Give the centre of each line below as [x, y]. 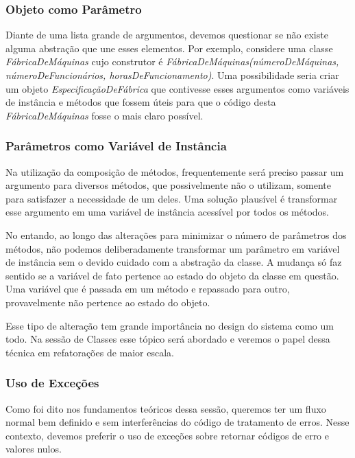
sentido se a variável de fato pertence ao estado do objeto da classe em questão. [172, 275]
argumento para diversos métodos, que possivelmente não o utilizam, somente [168, 185]
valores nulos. [34, 449]
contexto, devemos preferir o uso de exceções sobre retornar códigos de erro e [167, 435]
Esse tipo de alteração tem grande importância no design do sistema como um [170, 325]
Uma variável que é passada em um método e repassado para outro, [148, 289]
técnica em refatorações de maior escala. [90, 352]
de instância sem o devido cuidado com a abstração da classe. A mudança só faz [174, 262]
